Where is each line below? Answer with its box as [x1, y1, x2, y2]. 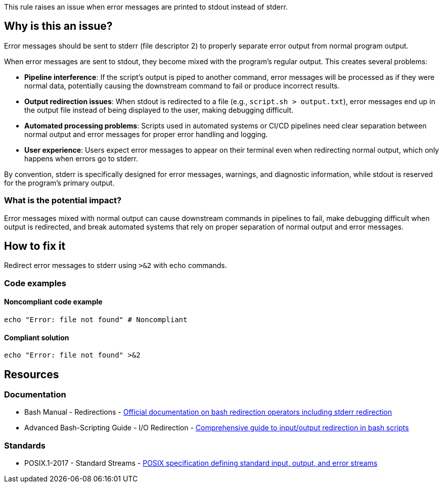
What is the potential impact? [4, 195, 122, 206]
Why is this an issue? [4, 20, 113, 33]
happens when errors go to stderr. [24, 154, 139, 163]
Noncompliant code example [4, 297, 103, 306]
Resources [4, 368, 59, 381]
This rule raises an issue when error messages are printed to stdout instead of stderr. [4, 3, 288, 11]
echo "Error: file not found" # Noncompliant [4, 316, 188, 324]
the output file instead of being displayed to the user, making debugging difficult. [24, 105, 293, 114]
